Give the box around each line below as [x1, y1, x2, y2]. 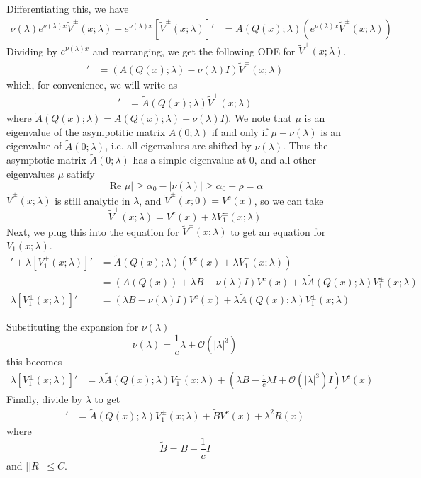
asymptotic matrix [6, 152, 86, 167]
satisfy [67, 166, 95, 181]
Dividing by [6, 43, 57, 58]
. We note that [228, 110, 292, 125]
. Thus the [283, 138, 328, 153]
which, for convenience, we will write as [6, 76, 178, 91]
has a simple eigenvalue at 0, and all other [133, 152, 316, 167]
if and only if [211, 124, 268, 139]
